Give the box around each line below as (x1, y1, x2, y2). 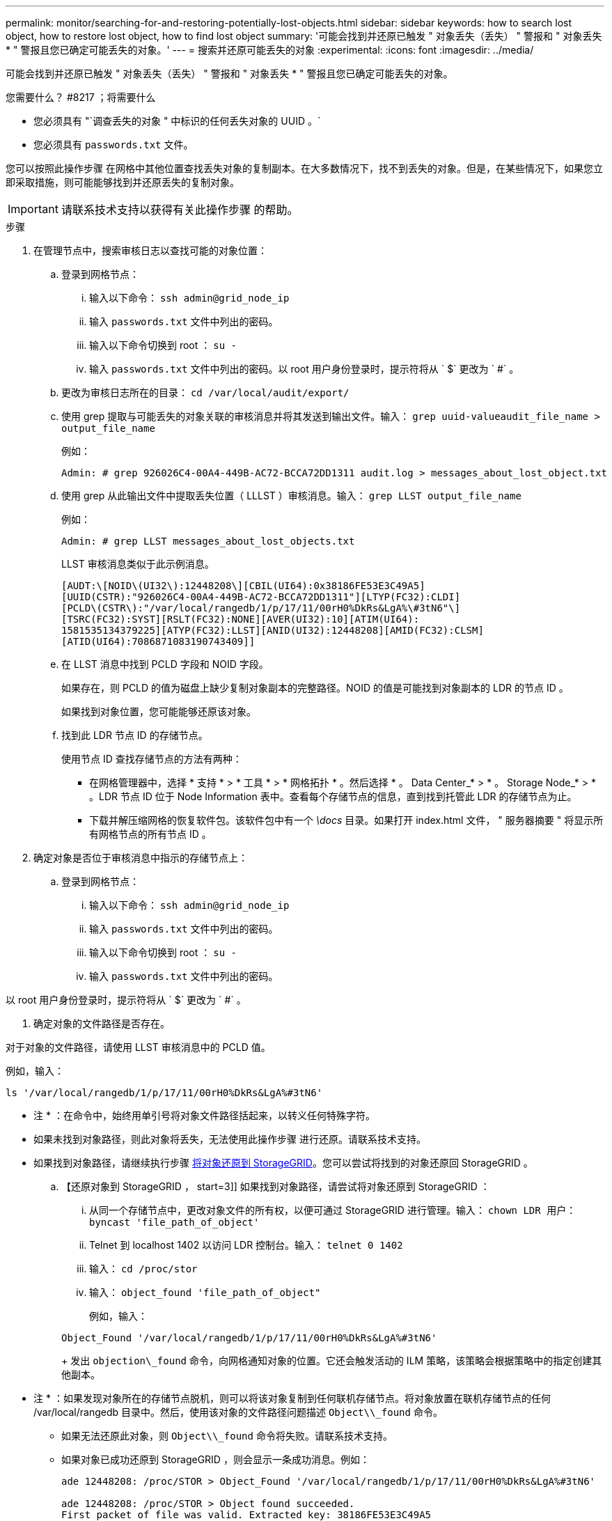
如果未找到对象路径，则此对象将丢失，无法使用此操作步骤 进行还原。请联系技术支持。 (33, 1133, 426, 1145)
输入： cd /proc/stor (89, 1263, 198, 1274)
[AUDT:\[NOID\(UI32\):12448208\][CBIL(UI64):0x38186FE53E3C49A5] (61, 580, 425, 591)
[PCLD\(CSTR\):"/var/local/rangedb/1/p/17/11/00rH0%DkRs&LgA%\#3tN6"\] (61, 602, 461, 614)
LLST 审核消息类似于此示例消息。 (61, 558, 214, 570)
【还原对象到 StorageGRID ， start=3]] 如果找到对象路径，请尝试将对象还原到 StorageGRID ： (61, 1180, 490, 1192)
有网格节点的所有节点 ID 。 (89, 828, 212, 840)
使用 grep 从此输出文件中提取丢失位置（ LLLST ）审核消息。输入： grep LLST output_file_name (61, 490, 521, 501)
